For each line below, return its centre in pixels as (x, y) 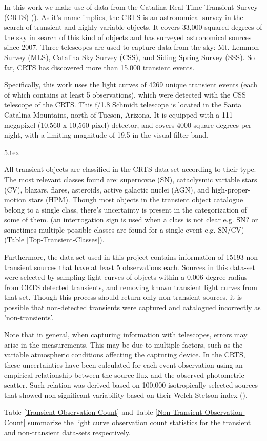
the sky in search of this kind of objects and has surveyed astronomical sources (128, 37)
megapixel (20, 124)
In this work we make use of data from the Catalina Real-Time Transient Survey (131, 7)
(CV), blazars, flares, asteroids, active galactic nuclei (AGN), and (107, 189)
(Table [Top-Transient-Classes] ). (54, 239)
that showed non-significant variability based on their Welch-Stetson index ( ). (126, 395)
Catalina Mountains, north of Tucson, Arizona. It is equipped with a (112, 114)
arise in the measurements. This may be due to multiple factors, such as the (124, 344)
